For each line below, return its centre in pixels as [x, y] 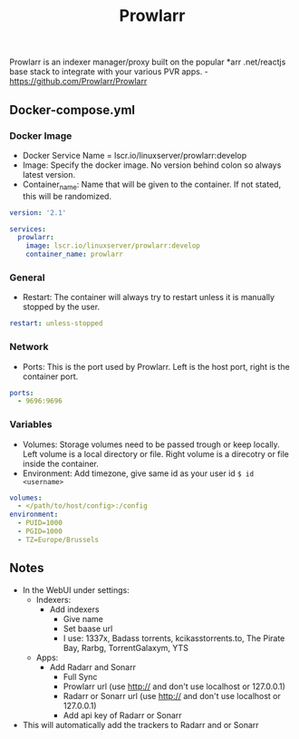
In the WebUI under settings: [76, 589]
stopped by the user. [61, 307]
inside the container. [61, 463]
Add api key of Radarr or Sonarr [123, 715]
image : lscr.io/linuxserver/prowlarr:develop [113, 246]
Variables [31, 424]
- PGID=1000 [40, 531]
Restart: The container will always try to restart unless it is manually [148, 297]
